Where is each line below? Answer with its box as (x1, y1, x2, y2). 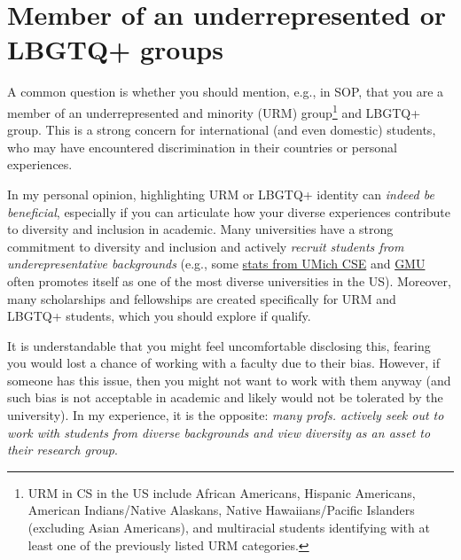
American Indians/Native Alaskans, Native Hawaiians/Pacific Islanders (27, 501, 415, 519)
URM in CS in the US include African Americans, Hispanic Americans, (27, 483, 416, 502)
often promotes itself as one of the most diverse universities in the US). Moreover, (7, 271, 451, 290)
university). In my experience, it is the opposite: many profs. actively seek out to (7, 406, 444, 424)
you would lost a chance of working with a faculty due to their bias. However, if (7, 354, 440, 372)
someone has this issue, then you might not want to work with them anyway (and (7, 370, 451, 389)
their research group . (7, 440, 118, 459)
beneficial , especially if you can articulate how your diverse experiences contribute (7, 202, 450, 221)
